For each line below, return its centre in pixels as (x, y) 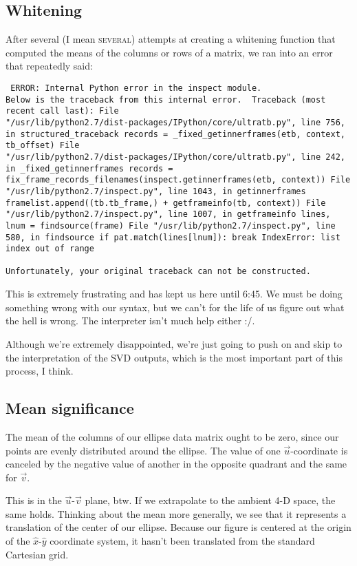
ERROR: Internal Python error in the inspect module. (136, 88)
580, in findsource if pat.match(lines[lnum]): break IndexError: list (173, 237)
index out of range (50, 249)
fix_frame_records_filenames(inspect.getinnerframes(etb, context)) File (178, 180)
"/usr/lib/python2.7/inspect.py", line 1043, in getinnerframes (156, 191)
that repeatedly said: (49, 66)
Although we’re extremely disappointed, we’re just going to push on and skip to (174, 343)
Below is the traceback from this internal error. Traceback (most (166, 99)
